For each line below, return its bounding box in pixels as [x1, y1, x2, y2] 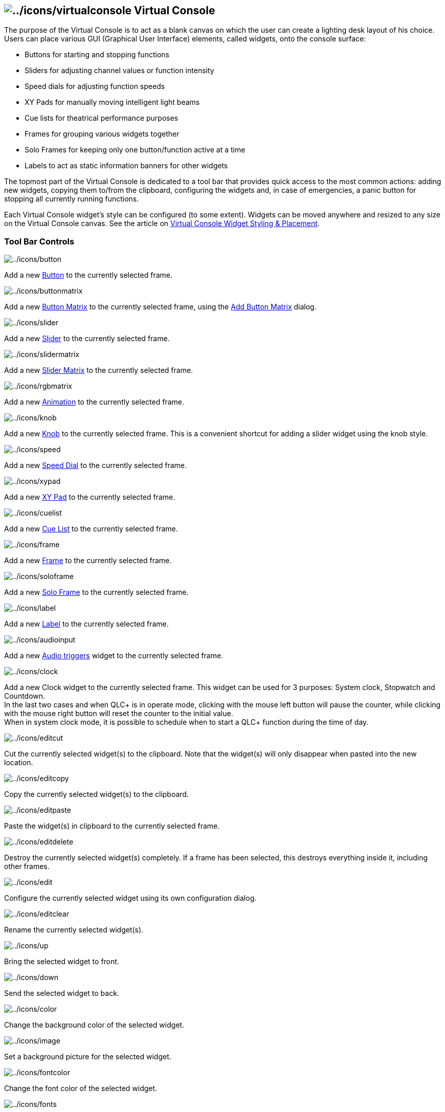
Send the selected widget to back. [4, 989, 119, 998]
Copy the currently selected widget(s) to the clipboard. [4, 790, 189, 799]
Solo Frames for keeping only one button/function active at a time [25, 145, 246, 154]
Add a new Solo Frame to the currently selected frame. [4, 588, 189, 597]
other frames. [4, 862, 50, 871]
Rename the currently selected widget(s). [4, 925, 144, 935]
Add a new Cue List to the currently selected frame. [4, 524, 178, 533]
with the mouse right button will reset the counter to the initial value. [4, 709, 233, 718]
